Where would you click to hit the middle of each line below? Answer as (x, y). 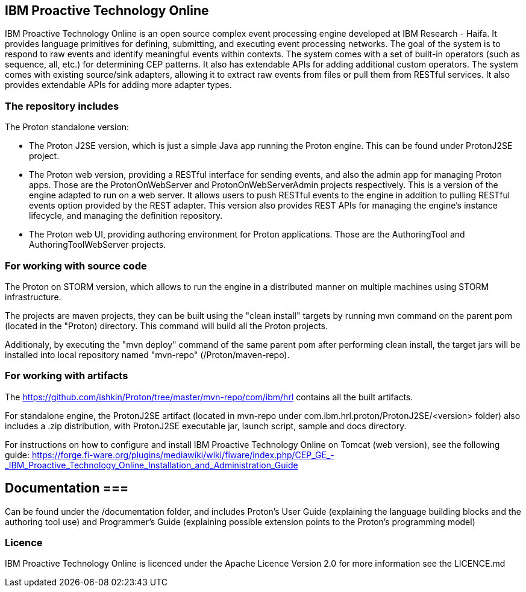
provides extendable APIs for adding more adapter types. (118, 85)
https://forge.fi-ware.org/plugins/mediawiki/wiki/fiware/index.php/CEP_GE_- (183, 455)
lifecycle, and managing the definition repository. (126, 216)
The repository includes (62, 106)
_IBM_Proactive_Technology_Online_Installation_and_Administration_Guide (152, 465)
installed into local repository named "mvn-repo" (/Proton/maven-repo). (147, 354)
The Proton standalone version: (67, 127)
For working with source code (76, 266)
